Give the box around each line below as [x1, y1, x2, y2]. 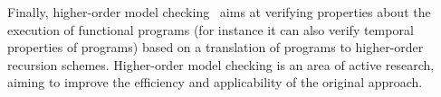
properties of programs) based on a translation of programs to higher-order [7, 38, 424, 57]
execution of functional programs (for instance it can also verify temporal [7, 20, 414, 39]
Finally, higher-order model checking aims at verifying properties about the [7, 3, 431, 21]
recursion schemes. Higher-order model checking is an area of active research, [7, 55, 435, 74]
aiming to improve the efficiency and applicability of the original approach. [7, 73, 423, 92]
